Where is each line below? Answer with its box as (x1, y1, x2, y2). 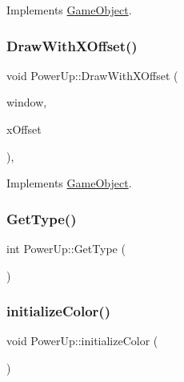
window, (6, 94, 47, 111)
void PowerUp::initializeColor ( (6, 332, 158, 349)
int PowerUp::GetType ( (6, 240, 126, 256)
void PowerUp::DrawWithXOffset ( (6, 66, 178, 83)
